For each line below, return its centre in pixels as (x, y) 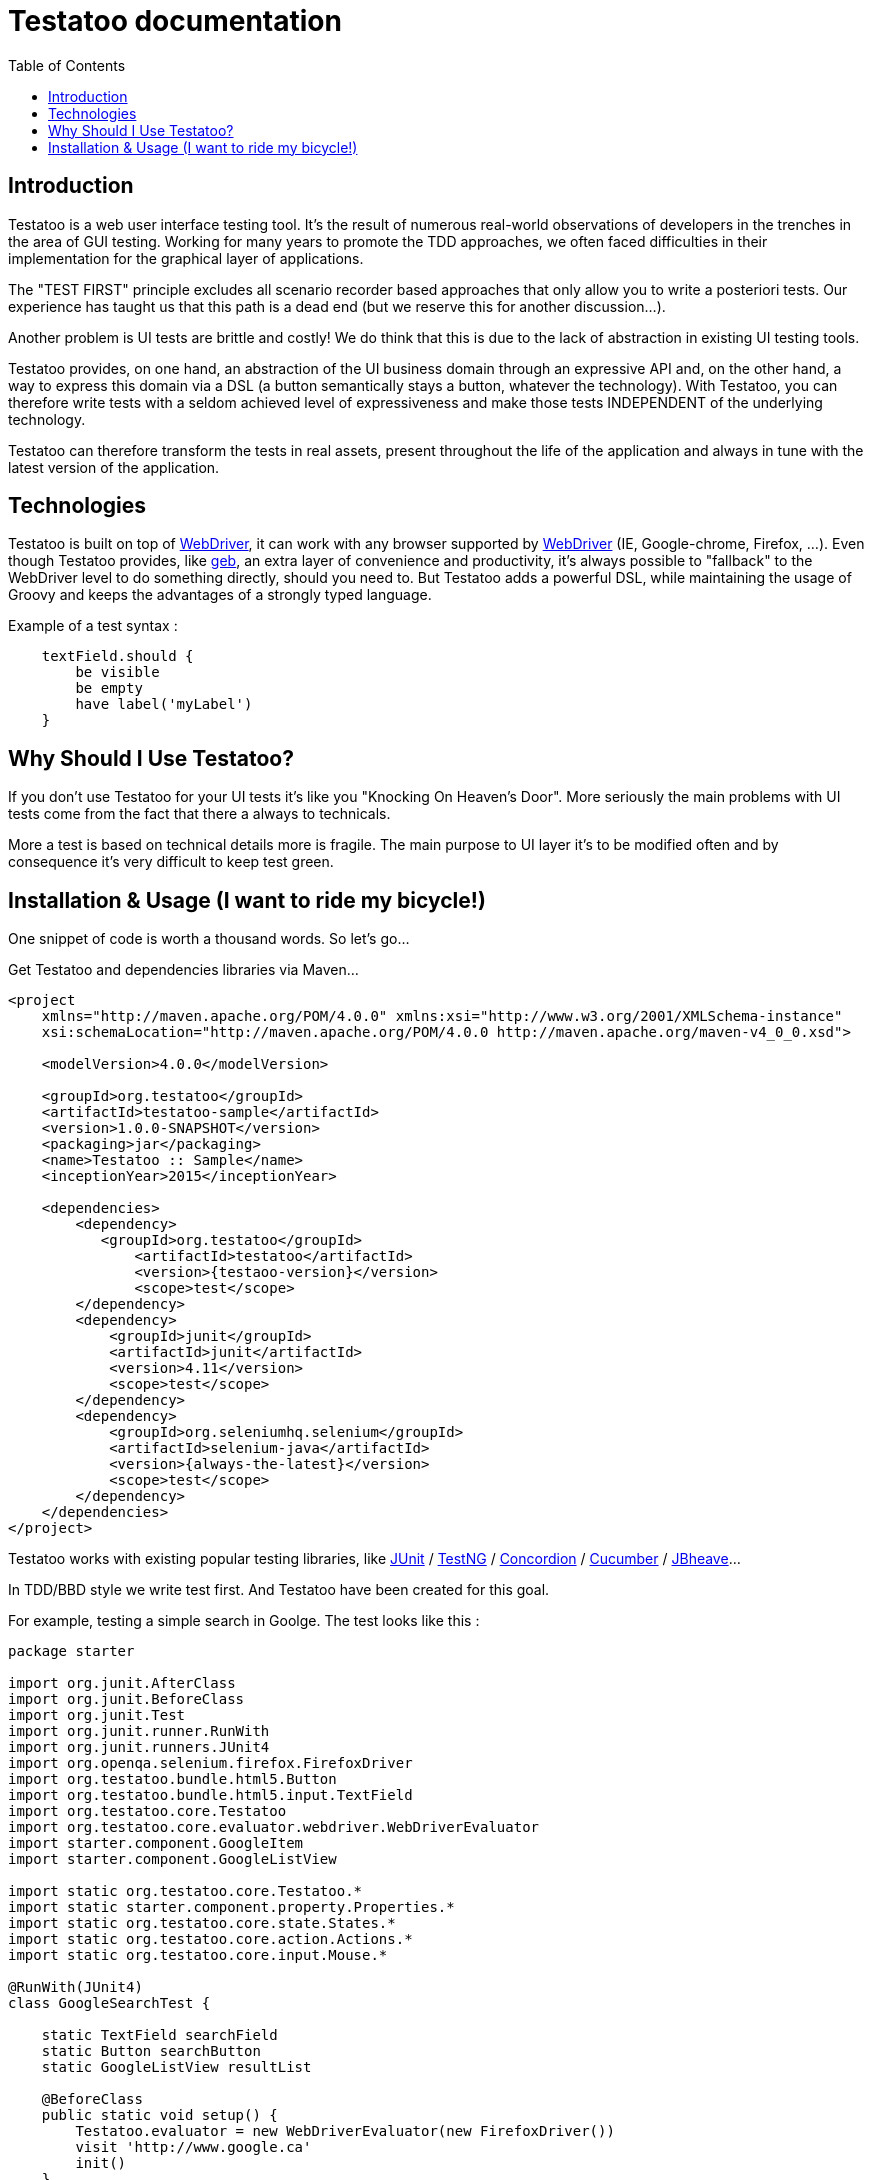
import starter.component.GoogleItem (156, 1843)
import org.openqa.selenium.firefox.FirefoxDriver (210, 1763)
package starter (71, 1651)
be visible (117, 672)
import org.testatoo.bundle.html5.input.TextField (210, 1795)
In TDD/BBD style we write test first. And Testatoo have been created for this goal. (279, 1590)
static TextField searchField (159, 2035)
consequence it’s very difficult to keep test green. (171, 862)
